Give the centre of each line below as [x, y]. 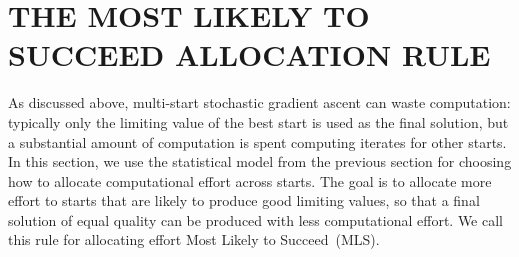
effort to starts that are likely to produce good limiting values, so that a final [244, 200]
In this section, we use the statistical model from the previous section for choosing [260, 161]
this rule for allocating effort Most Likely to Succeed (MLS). [194, 239]
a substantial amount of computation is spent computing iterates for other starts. [257, 141]
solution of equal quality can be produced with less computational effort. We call [255, 219]
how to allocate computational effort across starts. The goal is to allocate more [250, 180]
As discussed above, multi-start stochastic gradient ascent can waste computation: [259, 102]
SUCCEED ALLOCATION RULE [249, 54]
